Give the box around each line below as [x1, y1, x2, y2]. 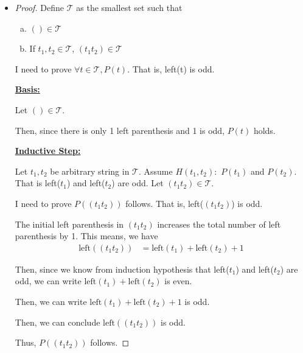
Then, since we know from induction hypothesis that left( [15, 262, 229, 275]
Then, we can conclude [15, 315, 100, 328]
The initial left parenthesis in [15, 217, 124, 230]
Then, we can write [15, 295, 87, 307]
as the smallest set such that [76, 1, 183, 13]
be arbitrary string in [50, 164, 130, 177]
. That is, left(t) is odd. [127, 62, 215, 75]
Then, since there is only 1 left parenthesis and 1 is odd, [15, 124, 225, 136]
